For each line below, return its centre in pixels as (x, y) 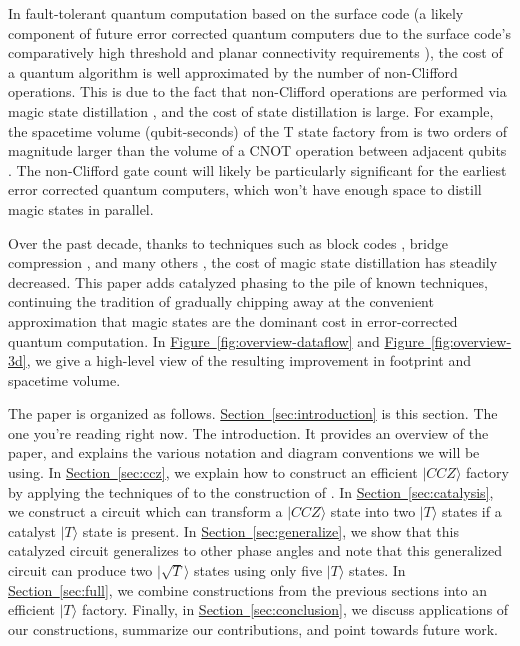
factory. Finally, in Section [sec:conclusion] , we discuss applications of (295, 609)
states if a (472, 511)
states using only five (258, 570)
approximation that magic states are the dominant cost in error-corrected (233, 320)
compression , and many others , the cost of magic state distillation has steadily (253, 262)
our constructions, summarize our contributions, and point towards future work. (253, 628)
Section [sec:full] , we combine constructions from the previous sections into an (247, 589)
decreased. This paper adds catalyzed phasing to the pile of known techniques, (248, 281)
